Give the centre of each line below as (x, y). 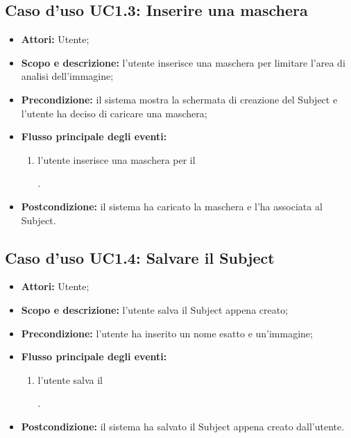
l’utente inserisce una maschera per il (117, 159)
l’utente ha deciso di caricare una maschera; (114, 113)
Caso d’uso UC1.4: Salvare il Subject (140, 257)
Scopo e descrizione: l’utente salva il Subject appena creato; (155, 309)
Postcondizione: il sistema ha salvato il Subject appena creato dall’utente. (183, 426)
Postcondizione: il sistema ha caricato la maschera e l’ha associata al (172, 206)
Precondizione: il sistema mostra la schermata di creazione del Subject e (179, 99)
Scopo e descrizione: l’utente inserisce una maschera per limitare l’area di (183, 62)
